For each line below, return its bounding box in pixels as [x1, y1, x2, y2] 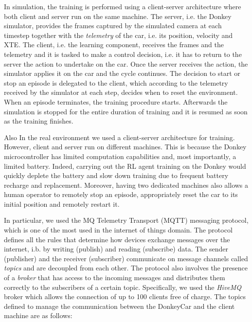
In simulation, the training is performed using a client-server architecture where [4, 1, 241, 11]
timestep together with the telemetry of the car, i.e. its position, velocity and [4, 30, 233, 40]
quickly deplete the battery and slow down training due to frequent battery [4, 170, 229, 180]
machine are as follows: [4, 310, 72, 321]
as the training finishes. [4, 116, 73, 126]
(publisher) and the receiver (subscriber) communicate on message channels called [4, 253, 248, 263]
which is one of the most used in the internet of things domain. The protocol [4, 225, 233, 235]
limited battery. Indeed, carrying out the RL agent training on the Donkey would [4, 161, 246, 171]
